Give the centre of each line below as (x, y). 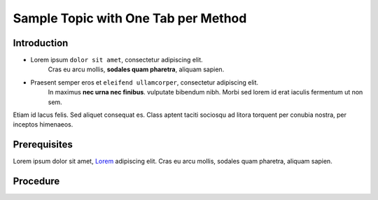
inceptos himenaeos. (43, 124)
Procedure (36, 181)
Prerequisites (43, 144)
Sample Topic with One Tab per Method (130, 18)
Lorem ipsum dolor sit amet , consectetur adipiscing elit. (117, 60)
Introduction (41, 43)
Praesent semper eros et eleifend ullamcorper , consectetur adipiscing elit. (145, 82)
